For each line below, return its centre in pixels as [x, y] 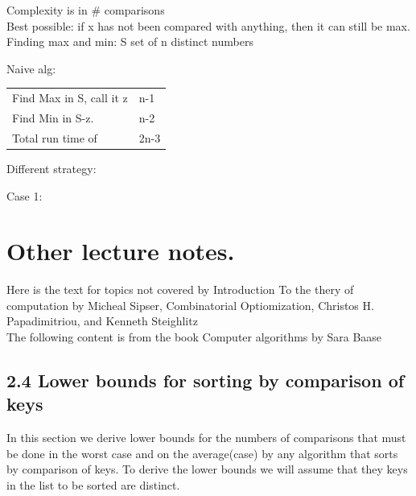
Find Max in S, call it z [70, 98]
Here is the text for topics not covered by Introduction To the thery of [180, 289]
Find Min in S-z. [53, 117]
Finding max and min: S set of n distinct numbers [130, 41]
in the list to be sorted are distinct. [93, 484]
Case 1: [25, 195]
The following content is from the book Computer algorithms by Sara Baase [194, 337]
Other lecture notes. [121, 251]
